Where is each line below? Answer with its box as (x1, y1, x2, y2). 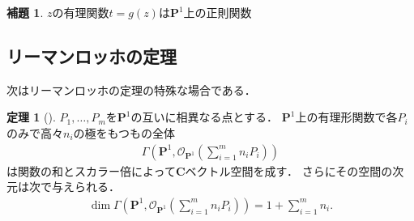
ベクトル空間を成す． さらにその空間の (185, 162, 393, 179)
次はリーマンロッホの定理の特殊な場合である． (6, 81, 256, 98)
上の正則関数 (183, 4, 252, 20)
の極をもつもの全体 (73, 124, 176, 141)
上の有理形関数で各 (295, 108, 398, 125)
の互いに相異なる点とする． (130, 108, 279, 125)
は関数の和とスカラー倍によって (6, 162, 176, 179)
